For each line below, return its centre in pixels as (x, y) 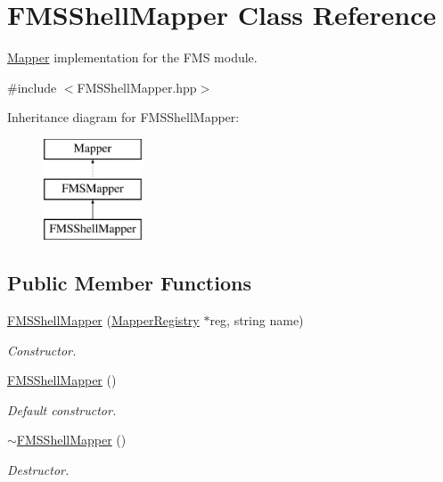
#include (32, 87)
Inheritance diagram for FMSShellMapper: (123, 117)
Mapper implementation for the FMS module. (132, 57)
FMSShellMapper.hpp (137, 87)
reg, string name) (257, 320)
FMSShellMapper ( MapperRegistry (103, 320)
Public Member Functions (129, 283)
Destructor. (38, 470)
